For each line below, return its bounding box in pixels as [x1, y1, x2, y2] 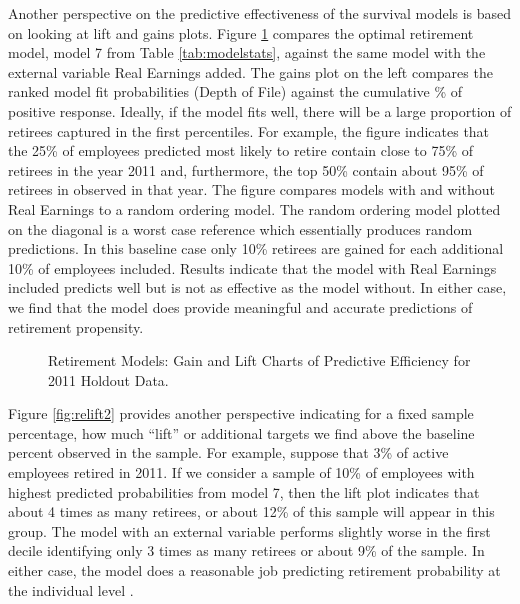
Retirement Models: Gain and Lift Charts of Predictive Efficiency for [48, 350, 471, 371]
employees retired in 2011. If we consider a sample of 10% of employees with [8, 462, 475, 483]
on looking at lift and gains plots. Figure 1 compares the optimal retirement [8, 22, 474, 43]
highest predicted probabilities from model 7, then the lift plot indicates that [8, 481, 480, 502]
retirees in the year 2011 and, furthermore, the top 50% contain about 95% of [8, 159, 484, 180]
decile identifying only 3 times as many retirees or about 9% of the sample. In [8, 540, 485, 561]
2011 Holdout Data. [48, 369, 169, 390]
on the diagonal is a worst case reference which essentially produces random [8, 218, 473, 239]
